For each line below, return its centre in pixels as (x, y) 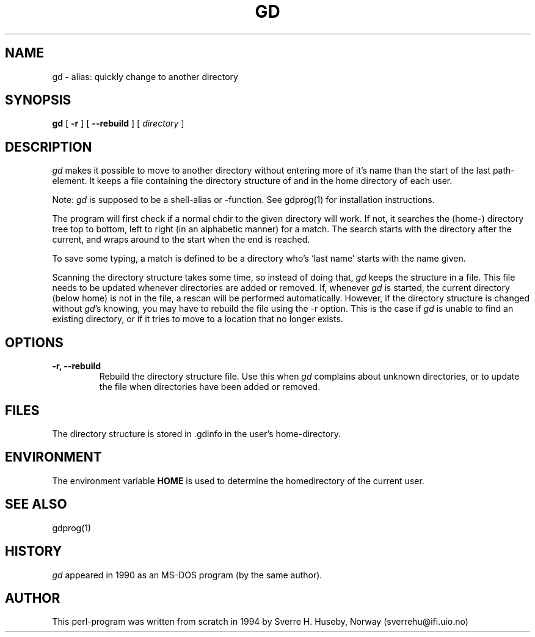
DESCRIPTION (49, 147)
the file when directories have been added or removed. (210, 387)
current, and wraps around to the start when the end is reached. (181, 240)
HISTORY (34, 551)
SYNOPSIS (38, 100)
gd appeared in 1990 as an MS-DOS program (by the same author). (187, 575)
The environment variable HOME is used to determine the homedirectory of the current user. (238, 481)
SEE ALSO (36, 504)
